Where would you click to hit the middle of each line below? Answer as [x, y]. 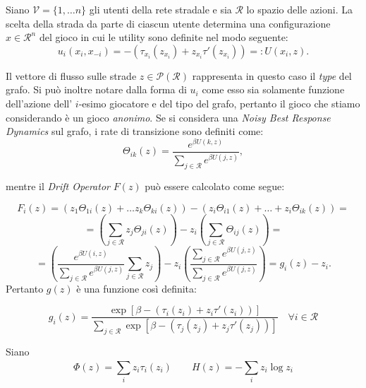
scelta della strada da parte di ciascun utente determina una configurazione [168, 23]
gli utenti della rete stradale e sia [160, 9]
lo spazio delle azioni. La [299, 9]
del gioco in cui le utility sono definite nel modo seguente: [164, 37]
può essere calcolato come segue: [215, 186]
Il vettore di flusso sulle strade [71, 75]
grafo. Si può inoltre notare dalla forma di [96, 89]
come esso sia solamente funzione [273, 89]
